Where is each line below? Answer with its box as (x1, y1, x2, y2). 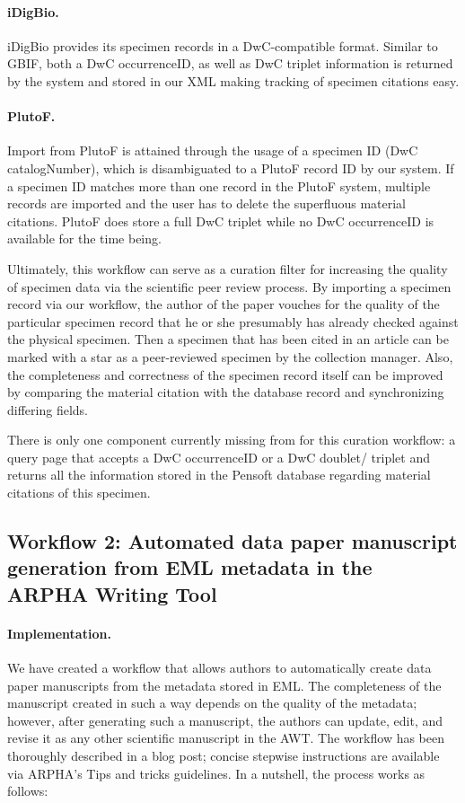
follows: (7, 781, 48, 800)
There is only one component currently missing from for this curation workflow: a (7, 430, 456, 449)
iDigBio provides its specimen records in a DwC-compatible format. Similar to (7, 36, 438, 55)
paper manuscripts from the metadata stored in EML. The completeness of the (7, 675, 442, 694)
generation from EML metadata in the (7, 553, 373, 581)
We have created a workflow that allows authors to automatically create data (7, 658, 432, 677)
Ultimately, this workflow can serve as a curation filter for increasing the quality (7, 259, 448, 278)
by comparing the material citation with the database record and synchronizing (7, 383, 444, 401)
